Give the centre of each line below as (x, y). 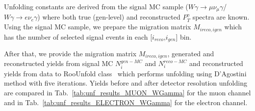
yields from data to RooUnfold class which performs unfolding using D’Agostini (125, 73)
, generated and (191, 53)
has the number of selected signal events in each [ (78, 36)
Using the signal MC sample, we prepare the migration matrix (98, 27)
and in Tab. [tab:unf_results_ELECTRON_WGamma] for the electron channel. (126, 102)
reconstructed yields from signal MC (59, 63)
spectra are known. (221, 17)
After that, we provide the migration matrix (70, 53)
